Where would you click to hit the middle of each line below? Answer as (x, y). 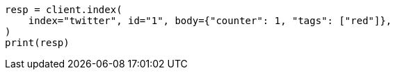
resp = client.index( (64, 10)
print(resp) (37, 43)
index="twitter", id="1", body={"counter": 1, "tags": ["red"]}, (210, 21)
